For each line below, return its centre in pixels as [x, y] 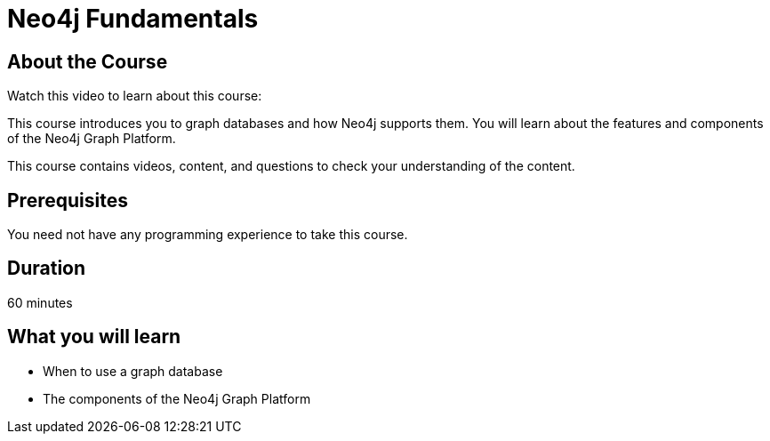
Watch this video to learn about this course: [135, 96]
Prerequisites [68, 200]
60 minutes [40, 302]
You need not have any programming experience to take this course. [208, 235]
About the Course [88, 61]
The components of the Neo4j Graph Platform [177, 398]
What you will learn [94, 337]
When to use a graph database [133, 371]
